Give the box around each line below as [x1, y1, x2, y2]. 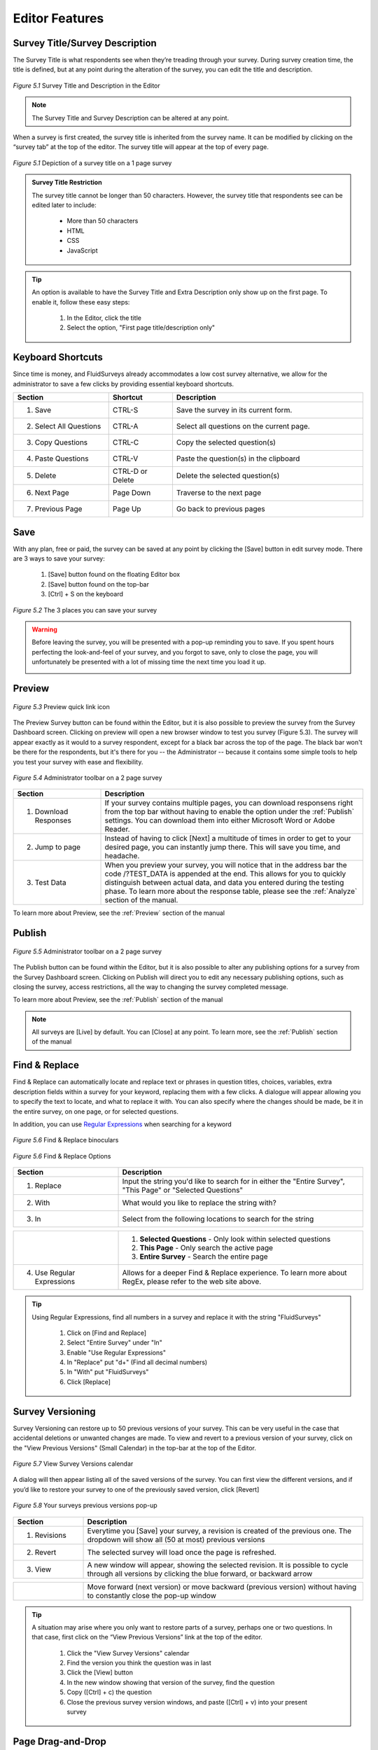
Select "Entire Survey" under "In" [66, 1338, 162, 1347]
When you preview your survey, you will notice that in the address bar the [104, 860, 347, 870]
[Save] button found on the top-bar [48, 580, 150, 588]
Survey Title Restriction [31, 178, 102, 187]
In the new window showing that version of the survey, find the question [66, 1678, 275, 1686]
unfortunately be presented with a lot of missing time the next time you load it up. [31, 658, 266, 666]
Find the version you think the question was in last [66, 1659, 211, 1667]
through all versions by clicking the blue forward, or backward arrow [87, 1569, 313, 1578]
